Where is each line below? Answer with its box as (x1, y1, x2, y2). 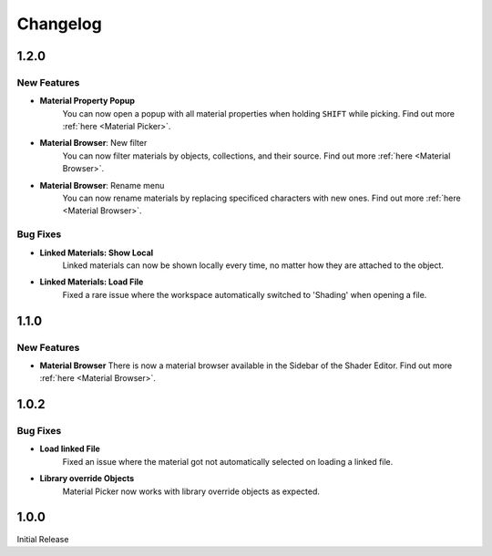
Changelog (16, 14, 102, 34)
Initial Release (16, 533, 69, 544)
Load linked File (39, 443, 100, 455)
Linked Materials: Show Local (39, 247, 154, 258)
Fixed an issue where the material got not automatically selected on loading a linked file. (62, 456, 394, 467)
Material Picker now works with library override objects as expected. (62, 486, 321, 497)
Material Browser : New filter (39, 138, 148, 149)
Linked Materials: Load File (39, 276, 144, 287)
